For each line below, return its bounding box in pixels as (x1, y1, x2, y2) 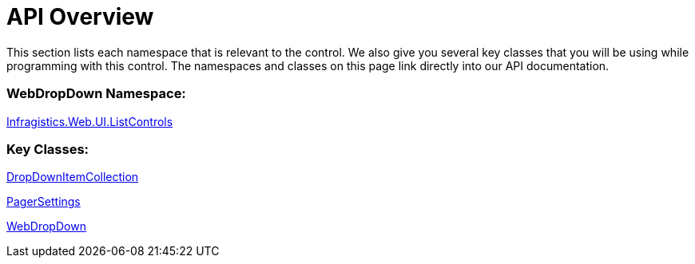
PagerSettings (6, 195, 81, 209)
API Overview (6, 3, 154, 30)
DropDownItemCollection (6, 170, 139, 184)
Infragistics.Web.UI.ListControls (6, 114, 173, 128)
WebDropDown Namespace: (6, 85, 186, 102)
